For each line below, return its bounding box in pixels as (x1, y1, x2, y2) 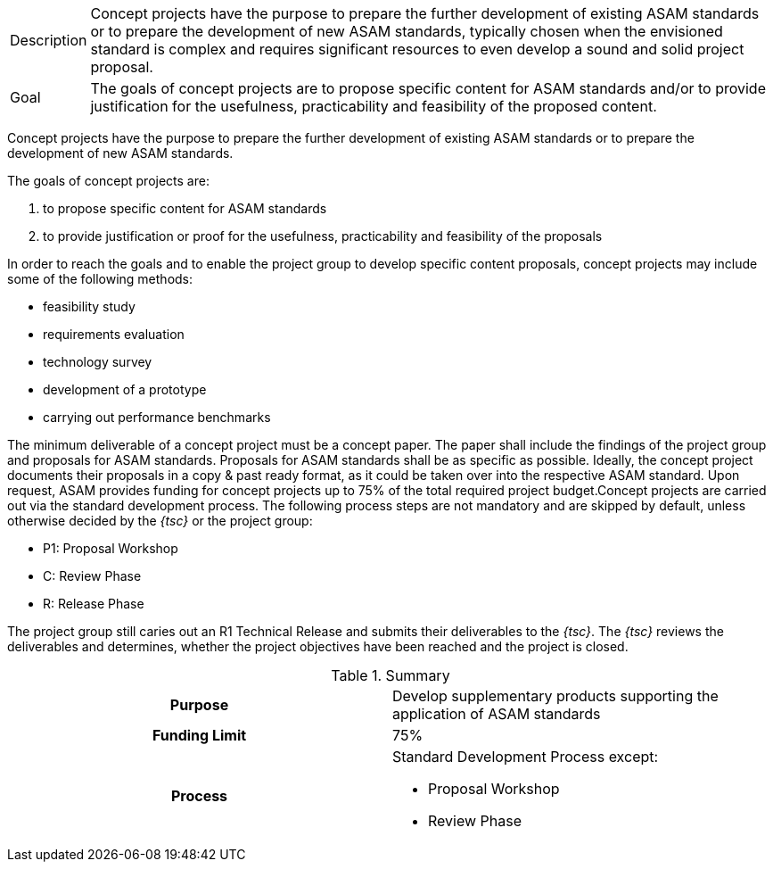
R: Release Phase (43, 596, 144, 611)
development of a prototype (43, 382, 207, 397)
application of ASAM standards (392, 705, 601, 723)
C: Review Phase (43, 568, 142, 583)
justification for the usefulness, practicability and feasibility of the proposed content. (90, 97, 657, 115)
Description (10, 31, 87, 49)
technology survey (43, 354, 152, 369)
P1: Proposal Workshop (43, 541, 178, 556)
